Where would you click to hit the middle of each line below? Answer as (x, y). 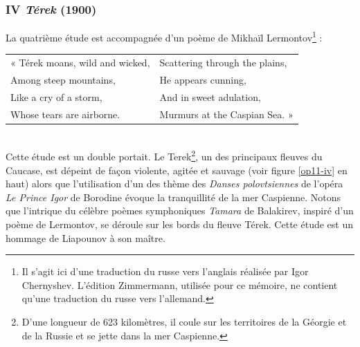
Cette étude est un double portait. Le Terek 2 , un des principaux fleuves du (164, 156)
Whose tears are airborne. (65, 114)
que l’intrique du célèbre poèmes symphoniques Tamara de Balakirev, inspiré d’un (180, 210)
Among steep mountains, (63, 80)
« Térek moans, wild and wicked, (80, 63)
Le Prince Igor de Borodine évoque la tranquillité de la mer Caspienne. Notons (173, 197)
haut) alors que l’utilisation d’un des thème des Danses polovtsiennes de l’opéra (174, 184)
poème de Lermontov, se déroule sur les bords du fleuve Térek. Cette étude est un (179, 224)
